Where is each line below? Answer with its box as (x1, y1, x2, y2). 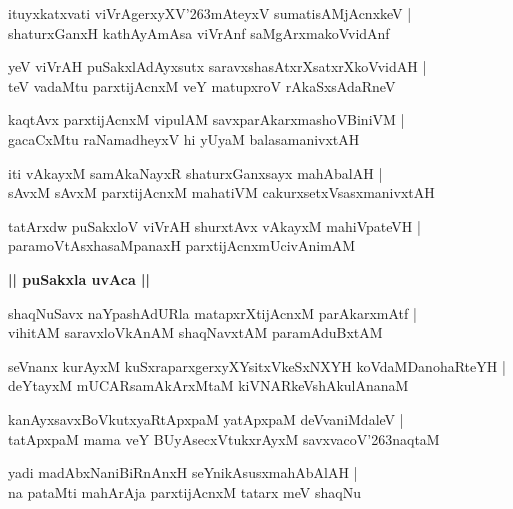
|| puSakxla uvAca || (8, 268, 151, 289)
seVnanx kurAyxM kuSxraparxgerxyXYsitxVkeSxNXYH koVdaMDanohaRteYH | (8, 355, 506, 376)
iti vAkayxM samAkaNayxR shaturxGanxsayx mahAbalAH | (8, 162, 383, 183)
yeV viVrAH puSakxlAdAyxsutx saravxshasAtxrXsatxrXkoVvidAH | (8, 56, 427, 77)
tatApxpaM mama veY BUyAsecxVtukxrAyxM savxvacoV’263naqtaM (8, 428, 440, 449)
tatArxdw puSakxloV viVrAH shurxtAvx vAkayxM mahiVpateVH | (8, 215, 421, 236)
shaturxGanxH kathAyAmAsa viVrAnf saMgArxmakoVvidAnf (8, 22, 390, 43)
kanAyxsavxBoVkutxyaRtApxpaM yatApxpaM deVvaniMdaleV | (8, 408, 404, 429)
